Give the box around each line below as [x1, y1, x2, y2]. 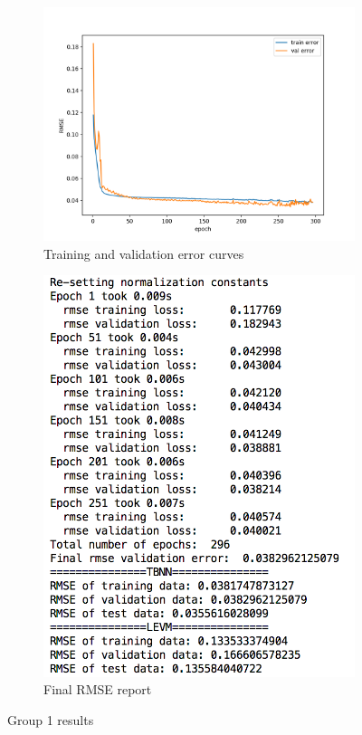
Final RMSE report [43, 680, 152, 699]
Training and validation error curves [43, 243, 244, 262]
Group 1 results [7, 710, 94, 729]
